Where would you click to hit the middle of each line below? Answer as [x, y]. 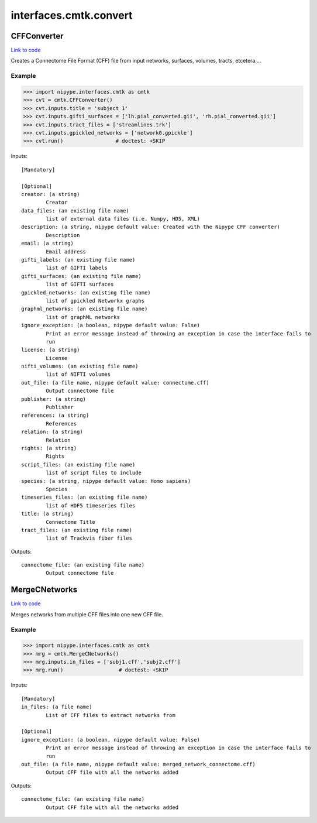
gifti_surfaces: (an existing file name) [81, 276]
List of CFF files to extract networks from [111, 715]
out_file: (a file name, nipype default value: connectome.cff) [116, 383]
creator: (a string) [51, 194]
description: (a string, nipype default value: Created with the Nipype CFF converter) [151, 227]
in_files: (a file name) [57, 707]
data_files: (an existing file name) [75, 210]
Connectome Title [71, 522]
